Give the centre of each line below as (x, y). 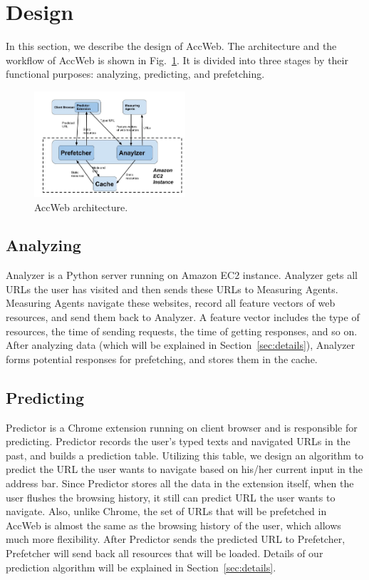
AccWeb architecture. (81, 207)
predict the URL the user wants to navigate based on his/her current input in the (184, 469)
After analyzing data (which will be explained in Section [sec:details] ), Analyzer (181, 345)
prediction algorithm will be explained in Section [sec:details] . (141, 567)
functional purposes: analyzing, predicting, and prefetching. (135, 74)
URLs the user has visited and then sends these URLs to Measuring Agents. (172, 289)
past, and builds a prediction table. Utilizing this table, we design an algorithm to (185, 455)
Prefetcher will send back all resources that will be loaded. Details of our (165, 553)
